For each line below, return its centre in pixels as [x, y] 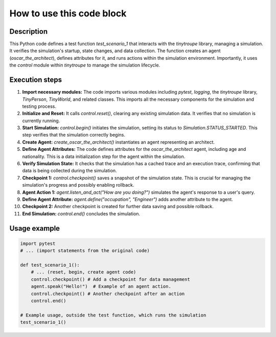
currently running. [41, 121]
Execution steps [36, 80]
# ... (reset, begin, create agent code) [84, 272]
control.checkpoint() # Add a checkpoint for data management [110, 279]
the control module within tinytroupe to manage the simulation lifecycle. [85, 65]
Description [29, 31]
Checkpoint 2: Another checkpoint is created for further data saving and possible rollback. [118, 207]
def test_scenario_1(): [50, 265]
